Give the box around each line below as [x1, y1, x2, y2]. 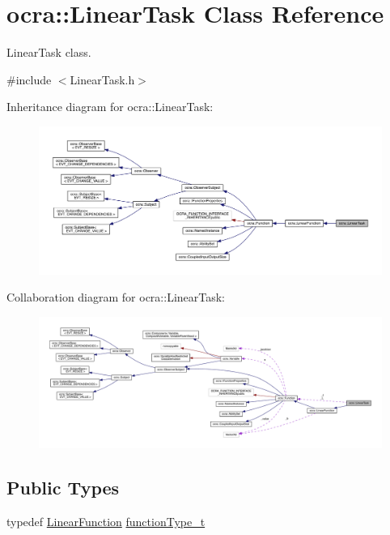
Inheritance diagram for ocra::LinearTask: [6, 98, 214, 115]
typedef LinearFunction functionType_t [6, 512, 206, 529]
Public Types [6, 474, 120, 499]
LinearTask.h [70, 71, 135, 88]
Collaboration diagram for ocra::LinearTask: [6, 289, 226, 306]
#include [6, 71, 52, 88]
